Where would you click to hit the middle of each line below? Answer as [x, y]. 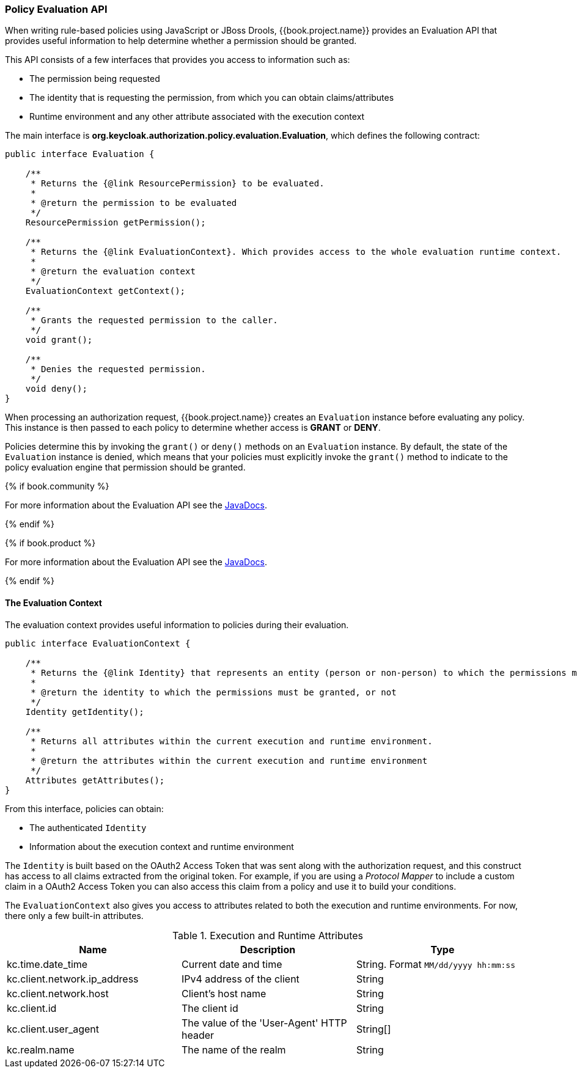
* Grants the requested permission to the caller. [154, 320]
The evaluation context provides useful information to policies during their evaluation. [177, 624]
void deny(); [56, 389]
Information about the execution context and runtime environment [162, 846]
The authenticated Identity [88, 827]
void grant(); [59, 340]
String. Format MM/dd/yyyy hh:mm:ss [436, 964]
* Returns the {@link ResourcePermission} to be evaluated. [178, 184]
